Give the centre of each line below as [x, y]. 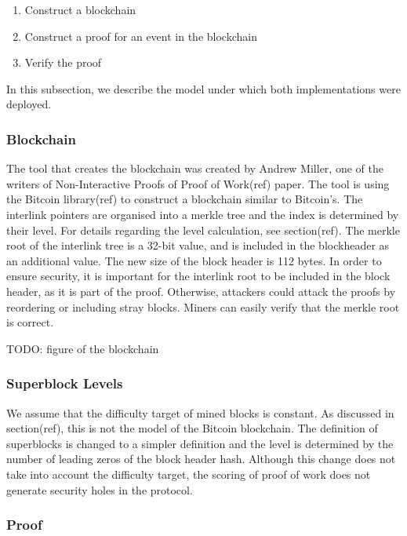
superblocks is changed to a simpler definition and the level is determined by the [200, 443]
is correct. [30, 322]
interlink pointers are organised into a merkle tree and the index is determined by [203, 214]
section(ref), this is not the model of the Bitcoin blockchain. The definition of [192, 428]
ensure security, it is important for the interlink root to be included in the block [198, 276]
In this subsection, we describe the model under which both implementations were [203, 88]
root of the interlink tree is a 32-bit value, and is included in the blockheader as [198, 245]
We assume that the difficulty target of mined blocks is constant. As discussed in [200, 412]
